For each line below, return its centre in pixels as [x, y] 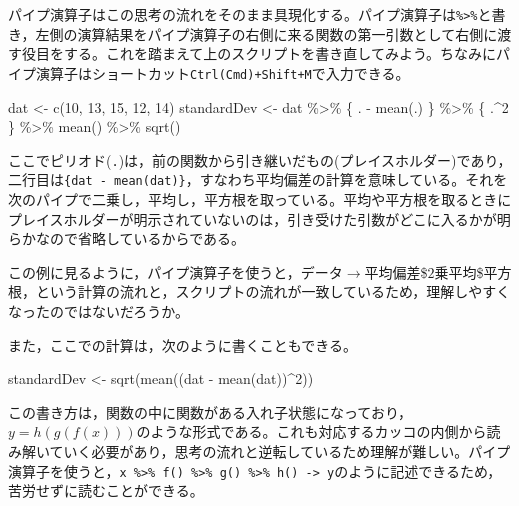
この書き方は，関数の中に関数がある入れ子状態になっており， [210, 411]
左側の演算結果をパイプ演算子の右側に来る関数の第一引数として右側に [266, 33]
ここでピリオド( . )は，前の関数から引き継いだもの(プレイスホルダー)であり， [260, 159]
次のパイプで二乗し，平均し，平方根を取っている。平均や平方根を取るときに [260, 199]
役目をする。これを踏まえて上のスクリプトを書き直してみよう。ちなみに [259, 53]
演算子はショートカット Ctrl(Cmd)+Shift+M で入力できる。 [222, 72]
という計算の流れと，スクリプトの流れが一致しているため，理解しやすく [273, 291]
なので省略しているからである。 [140, 238]
